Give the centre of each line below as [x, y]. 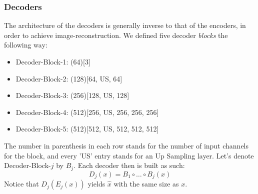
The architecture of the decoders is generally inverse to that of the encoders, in [125, 25]
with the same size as [146, 184]
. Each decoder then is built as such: [129, 165]
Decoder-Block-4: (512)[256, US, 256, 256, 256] [87, 112]
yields [96, 184]
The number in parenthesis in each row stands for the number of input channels [126, 145]
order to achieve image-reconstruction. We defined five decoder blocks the [116, 35]
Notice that [21, 184]
